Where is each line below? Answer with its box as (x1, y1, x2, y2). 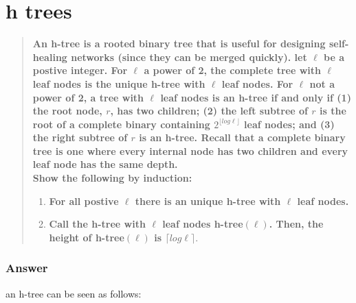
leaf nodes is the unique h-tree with (32, 76, 205, 90)
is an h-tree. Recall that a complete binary (139, 130, 346, 145)
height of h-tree (49, 230, 124, 244)
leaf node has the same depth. (32, 157, 178, 171)
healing (32, 49, 67, 64)
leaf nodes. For (221, 76, 293, 90)
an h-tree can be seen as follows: (5, 286, 142, 300)
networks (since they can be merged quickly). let (71, 49, 307, 64)
